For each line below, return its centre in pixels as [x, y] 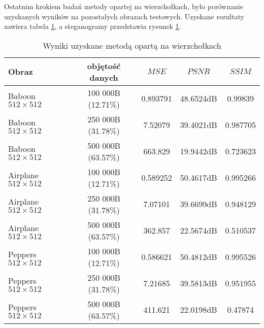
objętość [104, 65]
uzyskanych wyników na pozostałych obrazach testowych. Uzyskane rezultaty [124, 16]
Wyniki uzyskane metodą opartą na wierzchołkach [132, 45]
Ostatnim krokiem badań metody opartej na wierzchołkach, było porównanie [124, 6]
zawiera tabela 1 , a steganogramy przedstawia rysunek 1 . [93, 26]
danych [104, 77]
